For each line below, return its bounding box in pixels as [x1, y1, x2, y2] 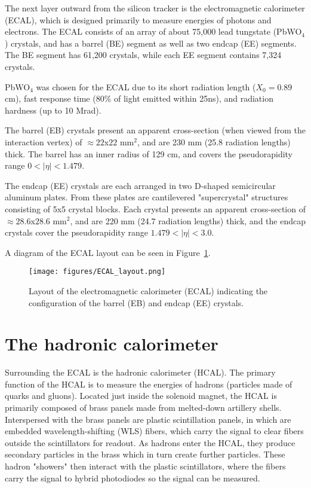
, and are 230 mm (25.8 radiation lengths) [137, 135, 291, 148]
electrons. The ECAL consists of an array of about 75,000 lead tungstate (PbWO [5, 25, 302, 38]
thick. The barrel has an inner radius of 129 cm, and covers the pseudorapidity [5, 147, 293, 160]
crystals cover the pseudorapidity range [5, 226, 148, 239]
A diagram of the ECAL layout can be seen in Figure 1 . [5, 246, 211, 258]
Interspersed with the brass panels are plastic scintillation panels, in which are [5, 413, 291, 425]
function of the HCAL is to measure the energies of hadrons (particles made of [5, 377, 292, 390]
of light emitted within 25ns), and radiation [114, 92, 273, 105]
